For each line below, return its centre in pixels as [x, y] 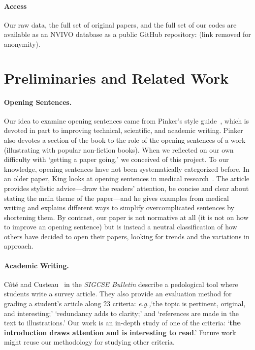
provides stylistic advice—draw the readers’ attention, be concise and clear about [127, 188]
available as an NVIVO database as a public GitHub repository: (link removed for [127, 34]
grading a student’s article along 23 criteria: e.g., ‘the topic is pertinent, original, [125, 303]
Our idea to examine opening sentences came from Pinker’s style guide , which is [127, 120]
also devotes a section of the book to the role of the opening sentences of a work [125, 140]
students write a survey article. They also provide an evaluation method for [118, 294]
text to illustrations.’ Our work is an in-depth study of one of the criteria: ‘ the [122, 323]
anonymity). [22, 44]
